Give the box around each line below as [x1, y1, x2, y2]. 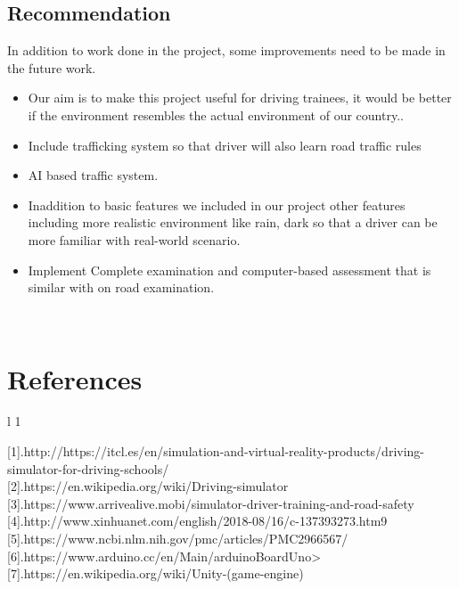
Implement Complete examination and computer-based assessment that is [28, 260, 431, 279]
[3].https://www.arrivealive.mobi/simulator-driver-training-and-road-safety [7, 494, 414, 512]
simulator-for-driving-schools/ [7, 459, 169, 478]
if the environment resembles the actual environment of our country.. [28, 105, 404, 124]
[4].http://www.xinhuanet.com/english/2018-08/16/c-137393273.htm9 [7, 511, 388, 530]
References [7, 360, 143, 397]
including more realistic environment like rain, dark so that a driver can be [28, 213, 438, 232]
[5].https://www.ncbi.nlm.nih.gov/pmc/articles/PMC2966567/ [7, 529, 348, 548]
